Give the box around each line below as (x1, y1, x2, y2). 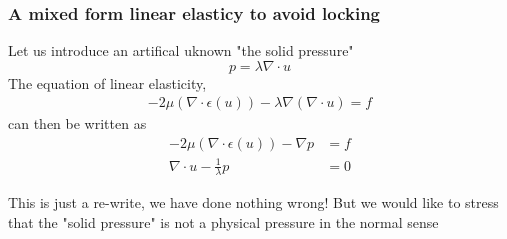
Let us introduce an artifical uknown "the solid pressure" (8, 40, 354, 61)
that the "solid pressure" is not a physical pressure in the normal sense (8, 212, 439, 233)
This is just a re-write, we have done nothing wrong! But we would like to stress (8, 192, 499, 213)
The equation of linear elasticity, (8, 72, 207, 93)
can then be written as (8, 113, 147, 134)
